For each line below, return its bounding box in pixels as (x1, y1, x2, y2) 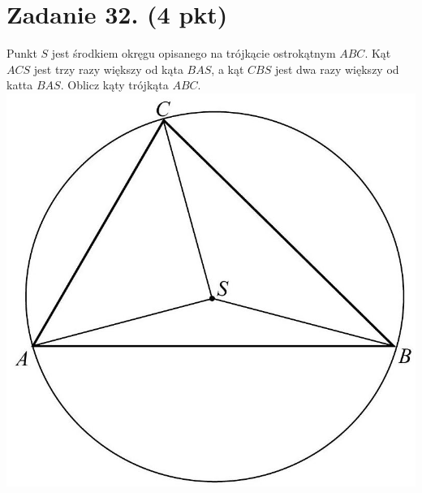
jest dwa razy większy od (274, 60, 399, 77)
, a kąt (211, 60, 244, 77)
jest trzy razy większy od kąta (33, 60, 183, 77)
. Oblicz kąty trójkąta (60, 76, 169, 93)
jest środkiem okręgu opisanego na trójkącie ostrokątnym (51, 45, 336, 62)
